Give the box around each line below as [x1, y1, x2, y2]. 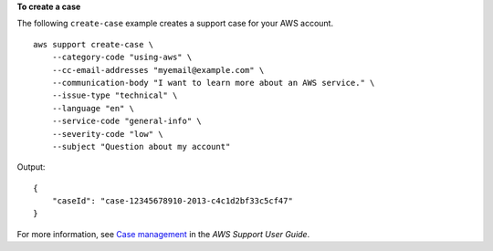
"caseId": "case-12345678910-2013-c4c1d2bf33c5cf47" [51, 196, 294, 206]
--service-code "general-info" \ [51, 116, 203, 127]
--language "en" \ [51, 103, 135, 113]
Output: [16, 162, 46, 173]
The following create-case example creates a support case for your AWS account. [16, 18, 333, 29]
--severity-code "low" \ [51, 129, 163, 139]
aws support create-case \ [33, 39, 154, 49]
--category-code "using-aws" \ [51, 52, 193, 63]
